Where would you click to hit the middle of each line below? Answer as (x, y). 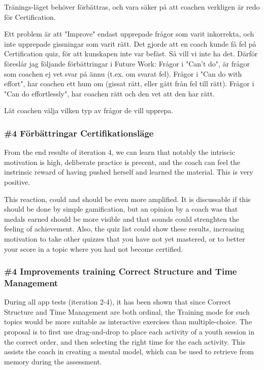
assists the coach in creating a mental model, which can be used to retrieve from (129, 351)
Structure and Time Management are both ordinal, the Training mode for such (127, 311)
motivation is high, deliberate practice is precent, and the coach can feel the (122, 162)
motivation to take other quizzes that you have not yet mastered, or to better (125, 238)
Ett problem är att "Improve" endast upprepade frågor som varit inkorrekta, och (129, 34)
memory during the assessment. (53, 361)
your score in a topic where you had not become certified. (94, 248)
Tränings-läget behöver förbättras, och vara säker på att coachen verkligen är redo (132, 7)
